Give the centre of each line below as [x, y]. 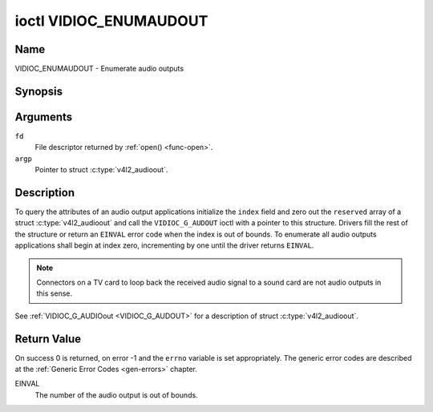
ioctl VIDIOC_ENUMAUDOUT [111, 21]
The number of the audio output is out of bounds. [116, 395]
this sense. [54, 293]
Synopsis [39, 91]
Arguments [44, 117]
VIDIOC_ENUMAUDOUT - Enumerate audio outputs [99, 69]
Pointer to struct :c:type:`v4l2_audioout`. [101, 170]
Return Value [48, 339]
